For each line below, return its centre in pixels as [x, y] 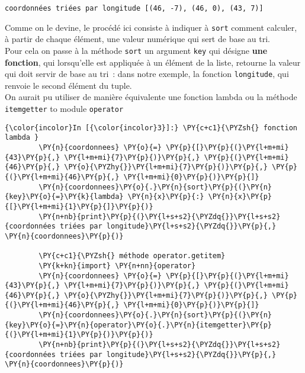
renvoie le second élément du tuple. [68, 85]
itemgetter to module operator [64, 108]
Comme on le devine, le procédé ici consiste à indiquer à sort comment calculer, [151, 27]
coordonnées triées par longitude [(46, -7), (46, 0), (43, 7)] [134, 8]
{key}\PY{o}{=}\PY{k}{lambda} [64, 197]
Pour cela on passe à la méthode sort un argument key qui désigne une [136, 50]
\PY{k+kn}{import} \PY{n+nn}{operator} [117, 266]
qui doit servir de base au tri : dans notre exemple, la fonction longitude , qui [147, 74]
